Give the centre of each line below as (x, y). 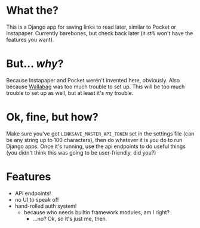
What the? (32, 10)
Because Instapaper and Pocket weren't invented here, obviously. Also (93, 80)
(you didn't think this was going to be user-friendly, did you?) (81, 152)
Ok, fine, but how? (52, 117)
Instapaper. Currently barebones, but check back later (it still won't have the (100, 33)
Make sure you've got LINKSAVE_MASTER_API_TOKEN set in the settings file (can (100, 133)
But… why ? (35, 64)
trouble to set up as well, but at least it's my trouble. (70, 93)
